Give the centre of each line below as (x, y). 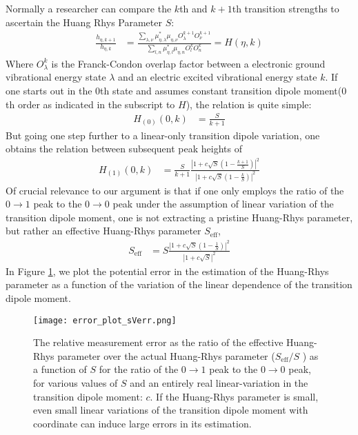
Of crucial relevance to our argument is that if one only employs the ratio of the (175, 190)
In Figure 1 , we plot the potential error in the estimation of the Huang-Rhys (167, 271)
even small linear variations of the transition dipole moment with (171, 410)
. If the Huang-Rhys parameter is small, (234, 396)
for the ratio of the (139, 369)
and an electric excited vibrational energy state (218, 77)
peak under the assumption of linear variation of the (223, 204)
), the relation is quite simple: (249, 104)
